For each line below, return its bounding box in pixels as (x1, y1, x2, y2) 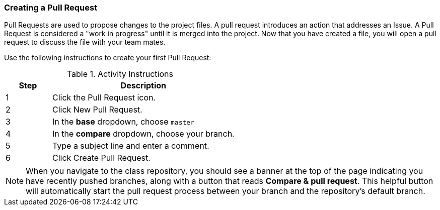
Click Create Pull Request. (52, 153, 151, 163)
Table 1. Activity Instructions (66, 69, 173, 79)
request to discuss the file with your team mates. (4, 38, 166, 47)
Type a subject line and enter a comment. (52, 141, 209, 151)
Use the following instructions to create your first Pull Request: (4, 53, 211, 62)
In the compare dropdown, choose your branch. (52, 129, 235, 139)
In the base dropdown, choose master (52, 117, 194, 127)
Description (120, 80, 167, 91)
